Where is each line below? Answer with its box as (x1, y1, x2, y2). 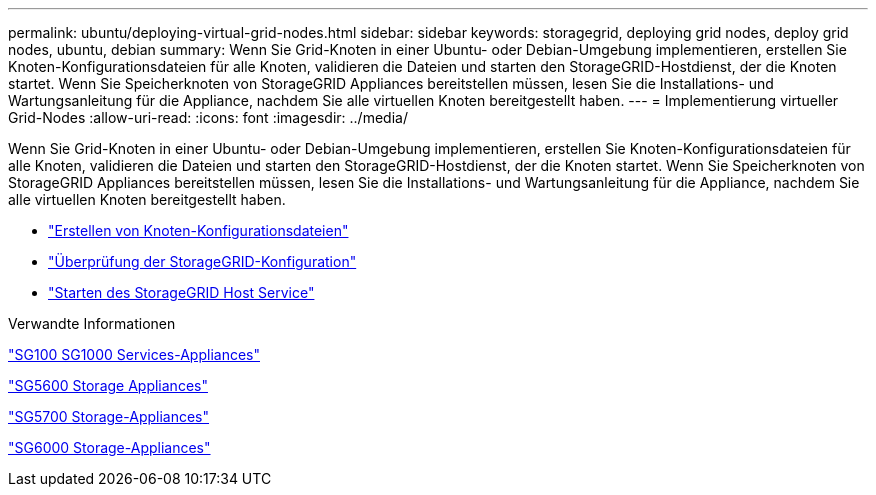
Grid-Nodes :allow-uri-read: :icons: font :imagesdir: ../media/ (8, 109, 408, 126)
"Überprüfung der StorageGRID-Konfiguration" (48, 253, 357, 270)
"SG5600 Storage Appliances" (8, 377, 208, 394)
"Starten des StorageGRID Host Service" (48, 284, 315, 301)
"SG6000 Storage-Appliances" (8, 439, 211, 456)
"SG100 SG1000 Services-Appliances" (8, 346, 260, 363)
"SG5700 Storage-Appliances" (8, 408, 210, 425)
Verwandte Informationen (8, 315, 176, 332)
